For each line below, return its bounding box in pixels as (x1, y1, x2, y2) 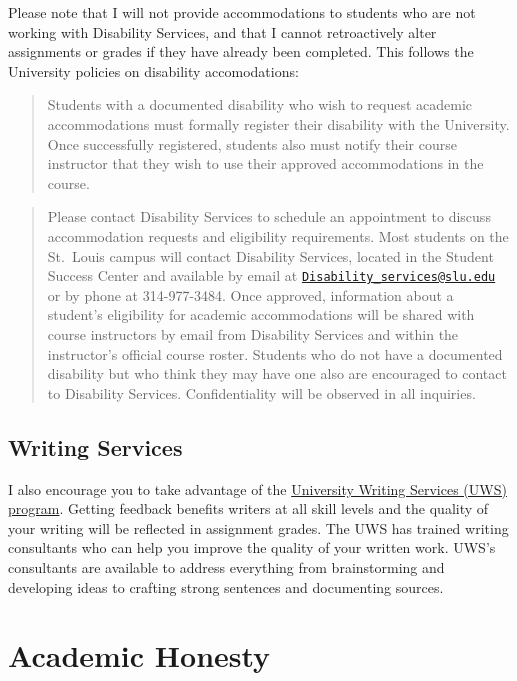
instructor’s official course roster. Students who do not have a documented (47, 343, 503, 364)
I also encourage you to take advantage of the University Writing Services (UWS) (8, 478, 507, 499)
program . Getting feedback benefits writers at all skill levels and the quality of (8, 498, 489, 519)
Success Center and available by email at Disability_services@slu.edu (47, 265, 496, 286)
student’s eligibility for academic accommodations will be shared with (47, 304, 475, 325)
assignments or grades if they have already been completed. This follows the (8, 41, 474, 62)
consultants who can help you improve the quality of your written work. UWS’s (8, 537, 496, 558)
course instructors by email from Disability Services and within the (47, 323, 459, 344)
